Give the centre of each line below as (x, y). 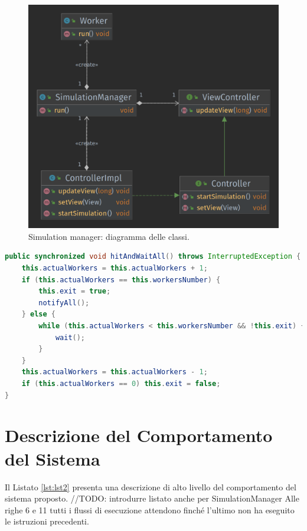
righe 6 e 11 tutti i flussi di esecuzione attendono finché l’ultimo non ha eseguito (150, 509)
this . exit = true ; (75, 291)
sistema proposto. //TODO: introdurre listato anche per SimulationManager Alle (152, 498)
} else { (38, 314)
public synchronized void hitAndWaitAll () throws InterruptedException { (153, 257)
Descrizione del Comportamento (139, 435)
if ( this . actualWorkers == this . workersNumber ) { (121, 280)
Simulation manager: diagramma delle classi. (109, 236)
